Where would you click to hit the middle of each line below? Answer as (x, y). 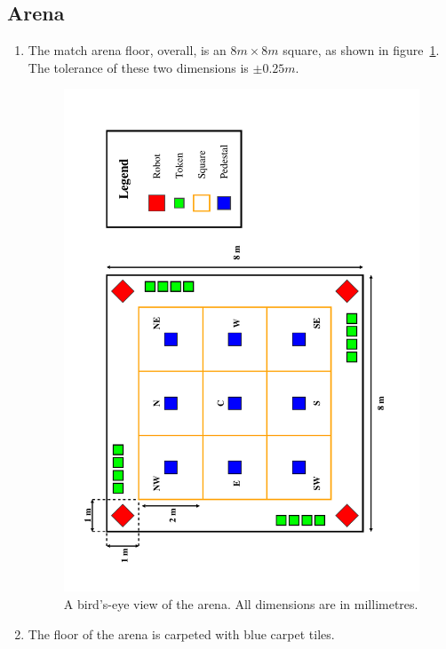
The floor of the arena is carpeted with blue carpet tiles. (181, 633)
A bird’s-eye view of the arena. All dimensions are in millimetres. (241, 604)
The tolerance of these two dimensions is (138, 67)
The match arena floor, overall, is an (127, 50)
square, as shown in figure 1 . (361, 50)
